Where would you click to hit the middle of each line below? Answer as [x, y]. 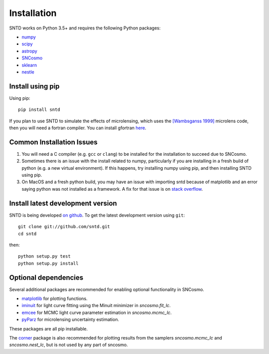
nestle [28, 72]
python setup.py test [44, 256]
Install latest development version [63, 203]
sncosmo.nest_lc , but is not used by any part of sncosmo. [68, 345]
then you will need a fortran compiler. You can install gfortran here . [78, 128]
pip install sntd [39, 110]
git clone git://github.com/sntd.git [64, 227]
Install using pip [34, 86]
